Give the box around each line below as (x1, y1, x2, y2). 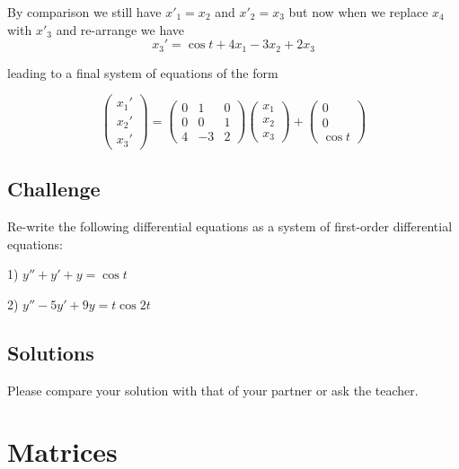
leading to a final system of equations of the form (7, 63, 278, 82)
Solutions (7, 338, 94, 366)
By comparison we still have (7, 3, 162, 21)
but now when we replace (288, 3, 428, 21)
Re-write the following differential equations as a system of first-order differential (7, 216, 453, 235)
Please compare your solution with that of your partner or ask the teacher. (7, 380, 419, 399)
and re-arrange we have (56, 20, 185, 39)
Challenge (7, 175, 101, 203)
